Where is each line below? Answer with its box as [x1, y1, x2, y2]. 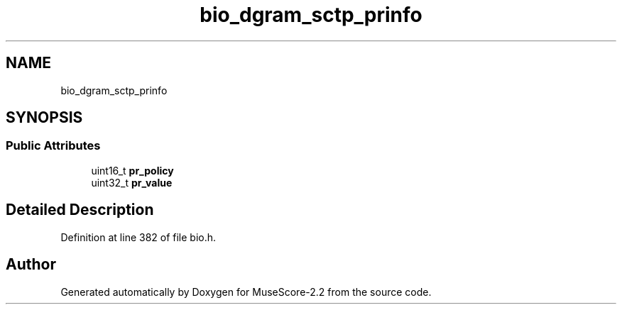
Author [6, 255, 56, 274]
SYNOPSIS [6, 109, 83, 127]
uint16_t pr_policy [91, 164, 174, 177]
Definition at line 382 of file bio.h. [60, 231, 217, 243]
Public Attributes [6, 138, 101, 153]
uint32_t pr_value [91, 176, 173, 189]
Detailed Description [6, 201, 154, 219]
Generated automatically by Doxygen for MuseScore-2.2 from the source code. [60, 285, 432, 298]
